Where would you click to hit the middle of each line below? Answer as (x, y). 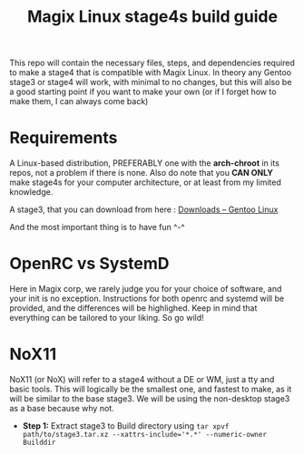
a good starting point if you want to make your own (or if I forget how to (143, 92)
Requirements (64, 138)
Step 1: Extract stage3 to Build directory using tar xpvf (126, 426)
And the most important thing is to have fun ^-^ (97, 227)
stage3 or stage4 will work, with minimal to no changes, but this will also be (151, 82)
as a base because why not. (62, 408)
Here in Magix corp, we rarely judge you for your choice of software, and (146, 289)
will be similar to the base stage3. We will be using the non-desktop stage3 (150, 399)
